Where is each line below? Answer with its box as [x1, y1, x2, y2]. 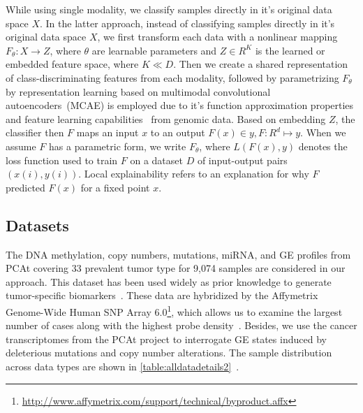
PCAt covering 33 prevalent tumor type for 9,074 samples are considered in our [6, 261, 346, 275]
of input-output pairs [197, 152, 288, 167]
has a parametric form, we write [49, 138, 186, 153]
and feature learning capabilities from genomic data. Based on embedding [6, 111, 326, 126]
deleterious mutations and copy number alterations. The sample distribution [6, 345, 332, 360]
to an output [150, 125, 205, 140]
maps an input [76, 125, 139, 140]
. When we [300, 125, 346, 140]
